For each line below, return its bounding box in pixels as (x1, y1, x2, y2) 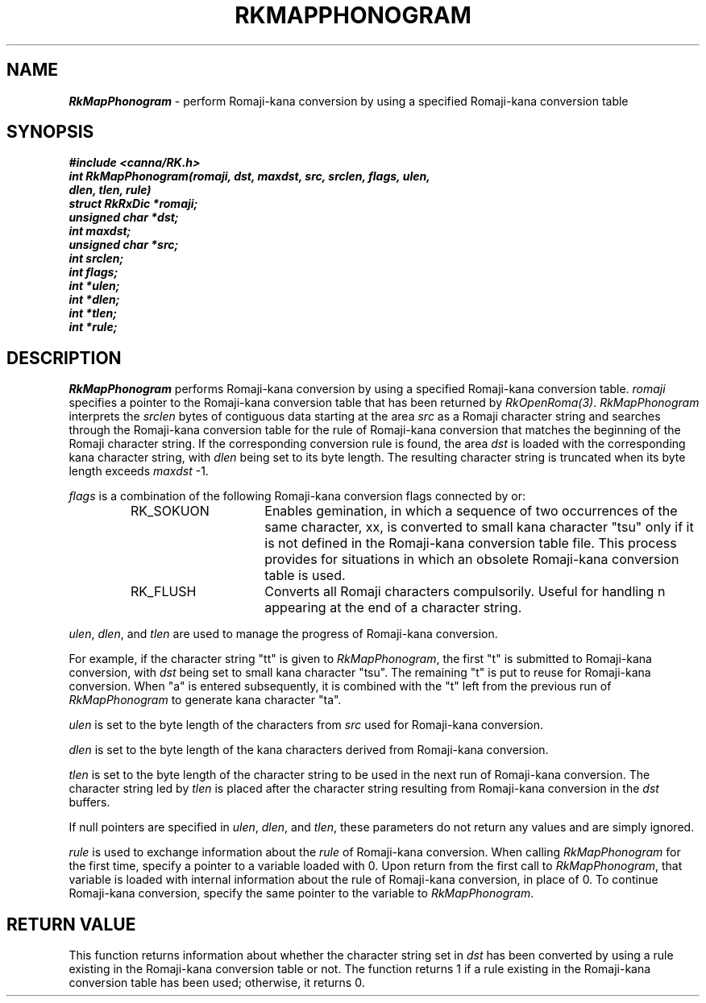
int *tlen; (69, 306, 117, 321)
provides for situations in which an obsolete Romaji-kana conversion (264, 551, 679, 568)
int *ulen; (69, 279, 120, 293)
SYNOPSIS (6, 122, 94, 143)
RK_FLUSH (131, 583, 197, 600)
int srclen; (69, 251, 124, 266)
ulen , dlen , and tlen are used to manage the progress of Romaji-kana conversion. (69, 627, 498, 641)
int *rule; (69, 320, 118, 334)
